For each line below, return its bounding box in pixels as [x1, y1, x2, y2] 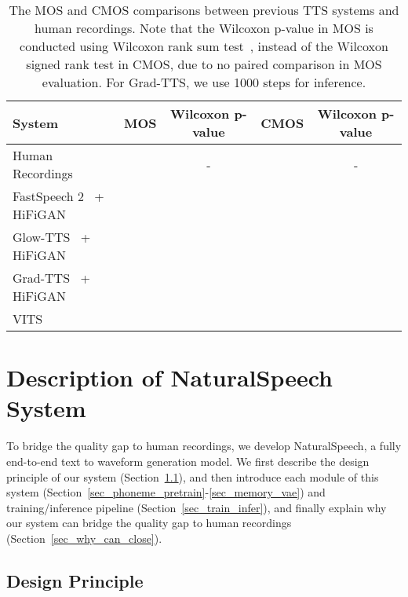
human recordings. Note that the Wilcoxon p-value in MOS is [35, 19, 373, 37]
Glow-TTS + [13, 228, 91, 246]
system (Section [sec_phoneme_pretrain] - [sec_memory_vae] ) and [6, 484, 326, 500]
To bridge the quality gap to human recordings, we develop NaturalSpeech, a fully [6, 438, 402, 454]
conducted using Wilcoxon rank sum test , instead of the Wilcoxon [20, 37, 388, 55]
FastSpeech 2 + [13, 187, 104, 205]
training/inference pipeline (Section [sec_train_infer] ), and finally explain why [6, 499, 387, 515]
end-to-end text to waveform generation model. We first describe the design [6, 452, 370, 469]
